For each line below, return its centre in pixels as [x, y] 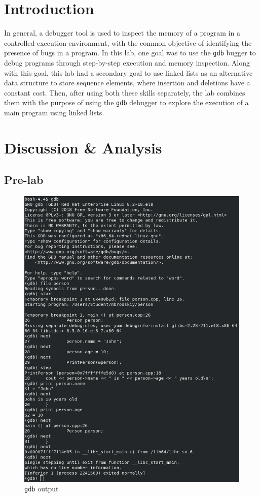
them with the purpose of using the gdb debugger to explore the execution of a [126, 102]
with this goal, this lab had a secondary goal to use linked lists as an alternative [128, 72]
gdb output [42, 489]
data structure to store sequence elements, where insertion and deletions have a [127, 83]
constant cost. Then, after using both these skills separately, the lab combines [125, 92]
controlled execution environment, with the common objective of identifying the [128, 42]
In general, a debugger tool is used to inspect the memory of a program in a [122, 33]
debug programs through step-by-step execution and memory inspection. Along [127, 62]
